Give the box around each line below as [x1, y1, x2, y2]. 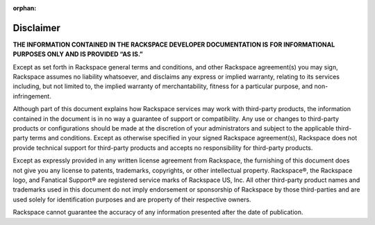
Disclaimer [12, 22, 60, 34]
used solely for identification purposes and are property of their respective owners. [12, 195, 251, 203]
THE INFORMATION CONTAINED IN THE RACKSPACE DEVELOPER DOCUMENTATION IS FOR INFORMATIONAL [12, 40, 335, 49]
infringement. [12, 92, 51, 100]
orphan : [12, 4, 37, 12]
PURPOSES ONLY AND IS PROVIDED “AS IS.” [12, 50, 143, 58]
